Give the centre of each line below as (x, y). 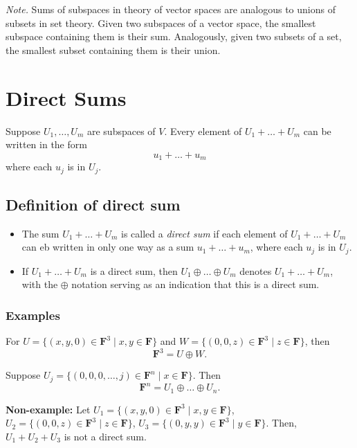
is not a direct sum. (105, 436)
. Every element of (203, 131)
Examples (33, 315)
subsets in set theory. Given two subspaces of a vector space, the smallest (161, 23)
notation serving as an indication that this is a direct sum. (195, 284)
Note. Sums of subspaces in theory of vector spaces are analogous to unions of (171, 9)
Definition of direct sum (93, 204)
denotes (256, 270)
